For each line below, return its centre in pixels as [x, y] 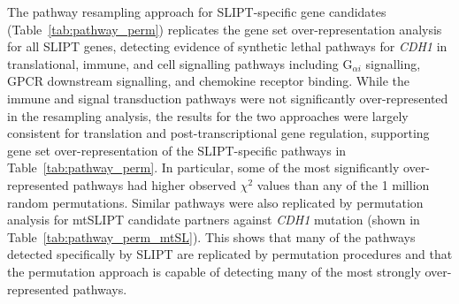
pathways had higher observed [154, 184]
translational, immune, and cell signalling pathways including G [180, 63]
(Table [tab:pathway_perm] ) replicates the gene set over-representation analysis [225, 29]
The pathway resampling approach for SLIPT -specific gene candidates [197, 11]
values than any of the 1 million [343, 184]
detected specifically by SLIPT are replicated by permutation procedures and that [230, 254]
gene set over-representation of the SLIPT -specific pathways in [177, 150]
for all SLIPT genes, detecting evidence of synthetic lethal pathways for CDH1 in [227, 46]
